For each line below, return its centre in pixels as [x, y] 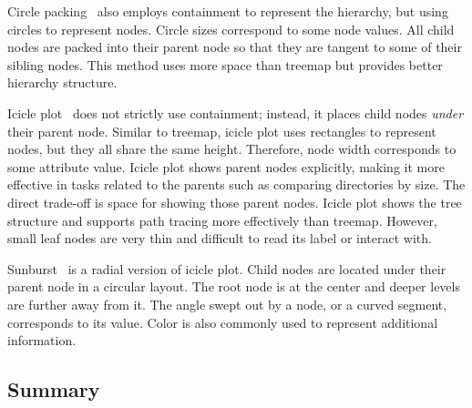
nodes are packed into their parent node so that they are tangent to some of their [235, 47]
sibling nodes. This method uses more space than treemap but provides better [225, 64]
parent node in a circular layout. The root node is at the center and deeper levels [234, 286]
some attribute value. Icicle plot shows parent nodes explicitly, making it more [226, 166]
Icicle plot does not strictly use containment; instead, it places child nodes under [236, 112]
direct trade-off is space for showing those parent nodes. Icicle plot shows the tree [235, 202]
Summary [54, 389]
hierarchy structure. [62, 82]
